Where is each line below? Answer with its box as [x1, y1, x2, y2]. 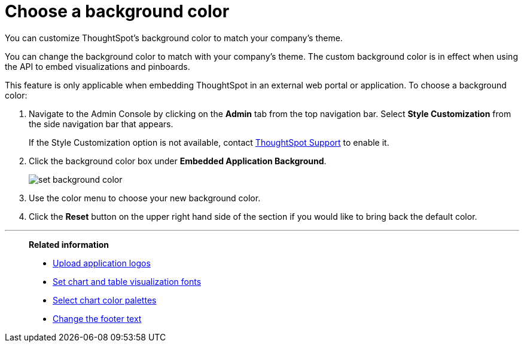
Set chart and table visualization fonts [53, 276, 202, 287]
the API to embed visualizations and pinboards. [5, 61, 190, 72]
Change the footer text [53, 313, 142, 324]
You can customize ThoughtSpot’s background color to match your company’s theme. [5, 32, 343, 43]
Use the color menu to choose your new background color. [29, 192, 261, 203]
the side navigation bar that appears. [29, 118, 173, 129]
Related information [29, 239, 109, 250]
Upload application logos [53, 257, 151, 268]
